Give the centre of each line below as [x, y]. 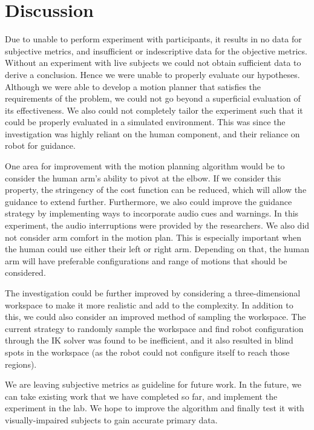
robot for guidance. [40, 145]
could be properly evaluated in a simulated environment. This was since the [145, 122]
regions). [21, 364]
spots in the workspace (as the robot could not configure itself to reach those [147, 352]
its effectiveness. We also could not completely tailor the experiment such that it [154, 110]
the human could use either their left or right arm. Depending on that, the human [157, 249]
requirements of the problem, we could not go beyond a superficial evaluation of [153, 98]
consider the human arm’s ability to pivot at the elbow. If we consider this [143, 178]
